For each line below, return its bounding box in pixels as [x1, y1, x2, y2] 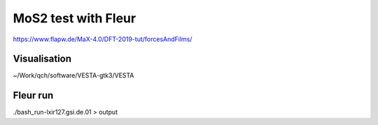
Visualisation [13, 53, 72, 65]
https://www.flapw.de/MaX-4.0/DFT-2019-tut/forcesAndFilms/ [13, 35, 192, 43]
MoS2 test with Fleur [13, 10, 136, 26]
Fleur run [13, 89, 54, 101]
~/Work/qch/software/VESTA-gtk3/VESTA [13, 71, 134, 80]
